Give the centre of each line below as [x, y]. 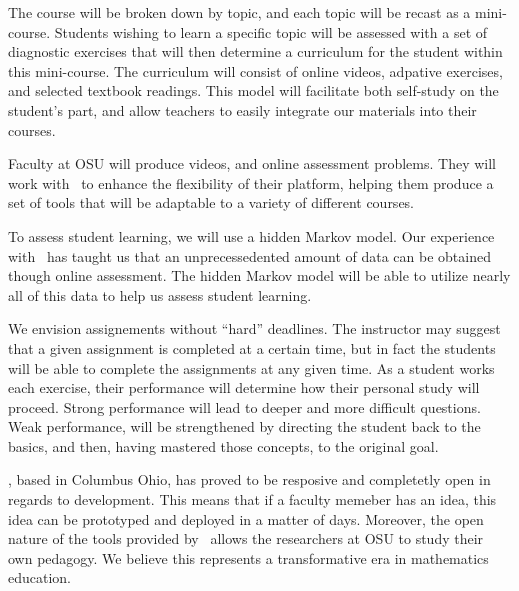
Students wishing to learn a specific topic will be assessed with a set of [271, 31]
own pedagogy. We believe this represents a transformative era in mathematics [248, 557]
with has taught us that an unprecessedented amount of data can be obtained [249, 255]
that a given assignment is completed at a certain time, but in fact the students [252, 347]
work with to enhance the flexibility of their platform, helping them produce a [251, 182]
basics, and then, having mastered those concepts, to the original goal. [223, 445]
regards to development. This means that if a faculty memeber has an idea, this [252, 499]
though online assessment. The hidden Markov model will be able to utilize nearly [259, 275]
